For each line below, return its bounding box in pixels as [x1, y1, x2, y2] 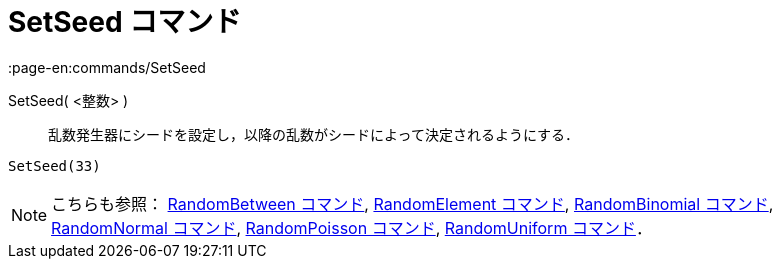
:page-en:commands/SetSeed [8, 58, 206, 76]
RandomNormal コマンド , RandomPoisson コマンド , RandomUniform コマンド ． [51, 217, 652, 238]
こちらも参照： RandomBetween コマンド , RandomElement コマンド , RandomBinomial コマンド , [51, 193, 774, 214]
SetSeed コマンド [8, 5, 242, 39]
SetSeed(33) [8, 157, 101, 174]
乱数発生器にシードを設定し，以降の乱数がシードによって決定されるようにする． [48, 125, 580, 143]
